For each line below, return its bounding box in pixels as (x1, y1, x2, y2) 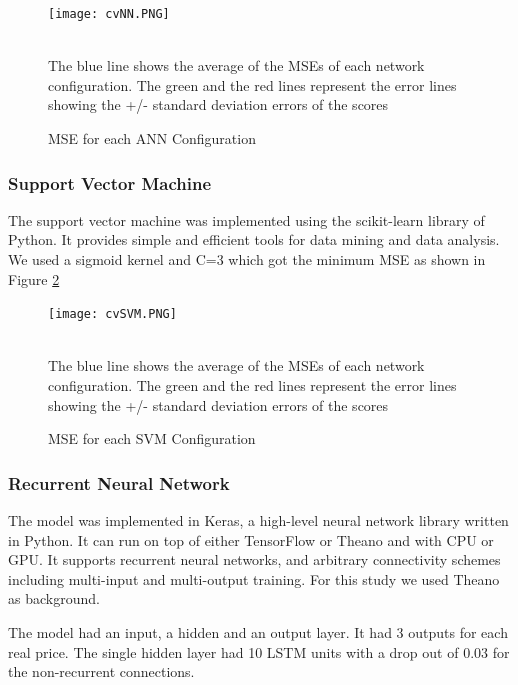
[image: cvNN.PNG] (48, 7, 170, 21)
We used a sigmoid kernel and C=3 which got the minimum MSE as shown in (8, 249, 486, 270)
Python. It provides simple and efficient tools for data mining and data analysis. (8, 229, 500, 250)
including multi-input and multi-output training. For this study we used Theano (8, 568, 500, 589)
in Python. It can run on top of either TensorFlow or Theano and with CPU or (8, 529, 494, 550)
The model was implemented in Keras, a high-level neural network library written (8, 510, 509, 531)
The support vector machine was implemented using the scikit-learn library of (8, 209, 485, 230)
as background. (8, 588, 100, 609)
